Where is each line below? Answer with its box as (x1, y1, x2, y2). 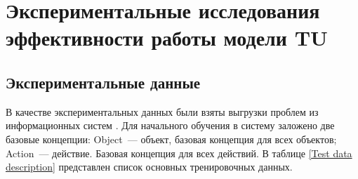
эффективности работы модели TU (6, 23, 328, 52)
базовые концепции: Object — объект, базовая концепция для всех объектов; (6, 131, 337, 146)
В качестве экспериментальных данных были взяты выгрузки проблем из (6, 104, 319, 119)
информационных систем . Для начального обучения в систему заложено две (6, 118, 335, 133)
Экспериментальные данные (6, 71, 201, 93)
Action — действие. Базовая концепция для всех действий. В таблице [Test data (6, 145, 352, 160)
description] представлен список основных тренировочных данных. (6, 159, 293, 174)
